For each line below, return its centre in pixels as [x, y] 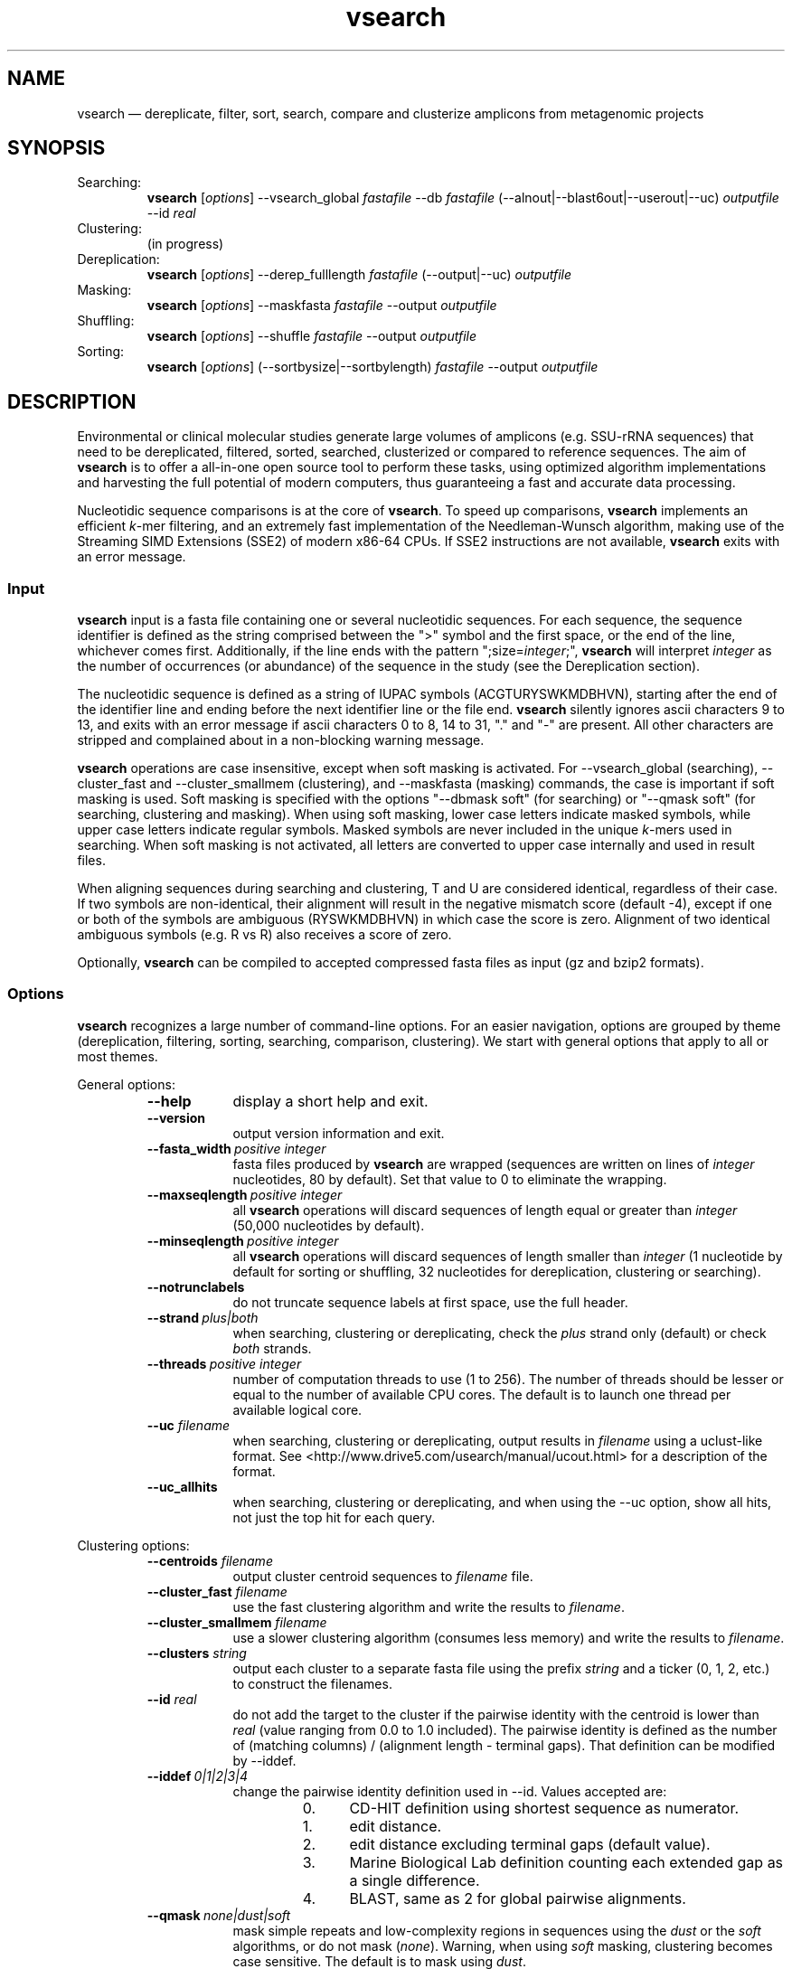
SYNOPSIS [57, 148]
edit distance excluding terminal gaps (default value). [530, 1844]
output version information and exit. [339, 1133]
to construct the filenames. [312, 1683]
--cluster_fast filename [217, 1591]
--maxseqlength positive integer [245, 1194]
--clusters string [197, 1653]
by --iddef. [264, 1760]
